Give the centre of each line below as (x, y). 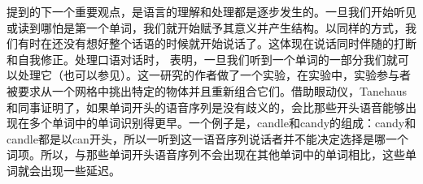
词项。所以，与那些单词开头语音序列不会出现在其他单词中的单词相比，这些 (206, 154)
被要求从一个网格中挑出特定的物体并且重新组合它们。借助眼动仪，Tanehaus (207, 90)
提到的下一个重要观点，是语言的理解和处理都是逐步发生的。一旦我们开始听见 (211, 11)
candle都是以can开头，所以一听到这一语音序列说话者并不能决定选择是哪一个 (207, 138)
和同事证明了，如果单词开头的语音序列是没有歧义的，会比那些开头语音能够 (206, 107)
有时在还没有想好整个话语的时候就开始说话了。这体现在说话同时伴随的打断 (217, 43)
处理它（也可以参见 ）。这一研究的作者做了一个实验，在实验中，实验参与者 (214, 75)
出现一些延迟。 (80, 170)
